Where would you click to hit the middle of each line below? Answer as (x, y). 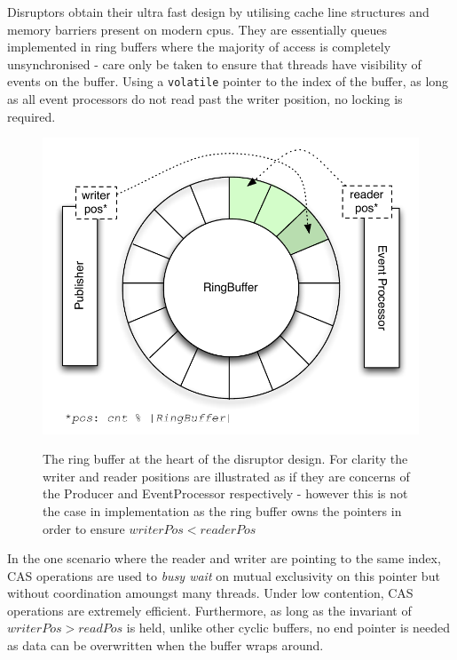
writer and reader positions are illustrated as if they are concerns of (226, 476)
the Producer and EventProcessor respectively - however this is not (225, 493)
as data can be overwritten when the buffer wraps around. (165, 645)
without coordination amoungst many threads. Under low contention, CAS (210, 593)
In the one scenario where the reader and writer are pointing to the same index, (224, 558)
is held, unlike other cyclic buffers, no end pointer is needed (288, 628)
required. (32, 116)
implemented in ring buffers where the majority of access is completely (199, 47)
